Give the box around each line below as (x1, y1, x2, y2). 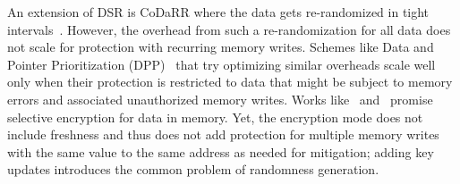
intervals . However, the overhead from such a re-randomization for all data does (7, 20, 451, 38)
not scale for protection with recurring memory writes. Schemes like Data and (7, 38, 434, 56)
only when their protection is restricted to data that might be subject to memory (7, 72, 453, 91)
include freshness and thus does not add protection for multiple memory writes (7, 125, 439, 144)
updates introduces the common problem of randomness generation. (7, 160, 379, 179)
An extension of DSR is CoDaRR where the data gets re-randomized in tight (7, 3, 430, 21)
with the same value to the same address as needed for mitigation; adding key (7, 142, 434, 161)
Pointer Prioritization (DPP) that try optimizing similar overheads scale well (7, 54, 436, 73)
